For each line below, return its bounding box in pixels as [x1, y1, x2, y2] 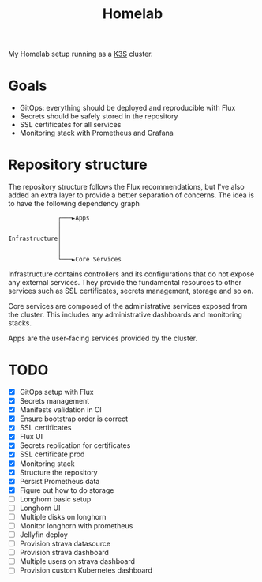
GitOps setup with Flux [19, 388, 94, 396]
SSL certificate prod [19, 449, 85, 459]
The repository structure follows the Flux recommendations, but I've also [8, 182, 245, 192]
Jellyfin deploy [19, 530, 69, 539]
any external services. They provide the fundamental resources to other [8, 278, 242, 287]
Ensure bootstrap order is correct [19, 414, 129, 423]
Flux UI [19, 432, 43, 441]
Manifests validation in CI [19, 405, 103, 415]
